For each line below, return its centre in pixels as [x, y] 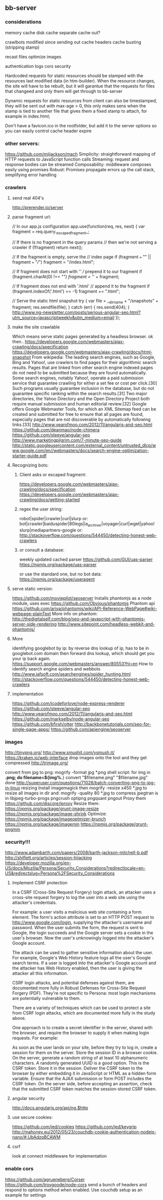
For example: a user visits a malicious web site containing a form [77, 912]
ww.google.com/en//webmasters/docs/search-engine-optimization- [81, 450]
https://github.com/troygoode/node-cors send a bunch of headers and [76, 1184]
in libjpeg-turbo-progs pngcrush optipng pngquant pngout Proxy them [76, 798]
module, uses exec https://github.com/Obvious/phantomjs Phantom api [83, 603]
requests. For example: [35, 1038]
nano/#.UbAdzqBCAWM [36, 1137]
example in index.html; [27, 116]
